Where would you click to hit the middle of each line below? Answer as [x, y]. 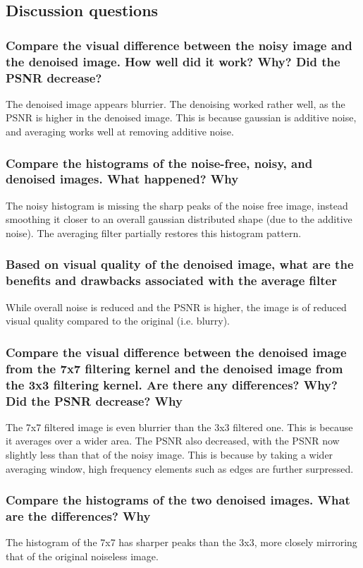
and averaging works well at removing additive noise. [120, 132]
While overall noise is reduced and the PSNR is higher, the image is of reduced [176, 307]
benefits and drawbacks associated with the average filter [171, 280]
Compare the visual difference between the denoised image [176, 352]
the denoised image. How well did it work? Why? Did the [173, 61]
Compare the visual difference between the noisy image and [179, 45]
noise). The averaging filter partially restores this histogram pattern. [154, 232]
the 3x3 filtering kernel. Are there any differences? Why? [172, 384]
